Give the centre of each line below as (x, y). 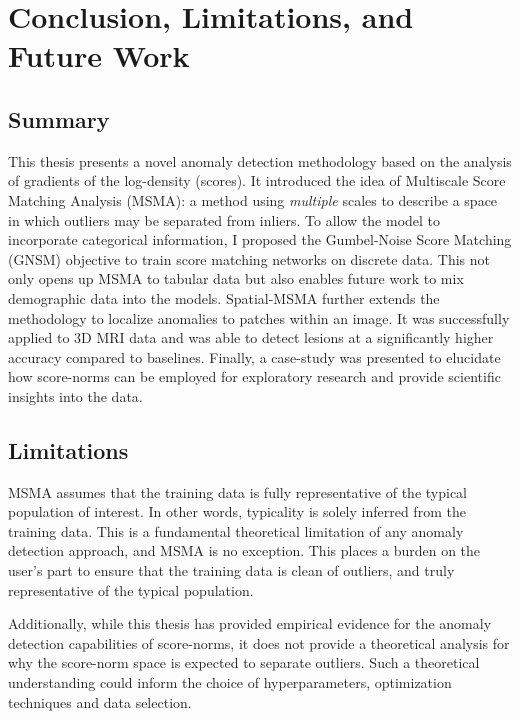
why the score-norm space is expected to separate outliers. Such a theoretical (244, 662)
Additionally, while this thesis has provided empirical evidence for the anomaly (250, 623)
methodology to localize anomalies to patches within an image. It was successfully (259, 317)
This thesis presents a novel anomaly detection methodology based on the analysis (260, 160)
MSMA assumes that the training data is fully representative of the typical (238, 491)
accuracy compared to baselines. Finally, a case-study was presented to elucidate (254, 356)
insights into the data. (75, 395)
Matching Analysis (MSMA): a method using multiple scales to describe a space (253, 199)
